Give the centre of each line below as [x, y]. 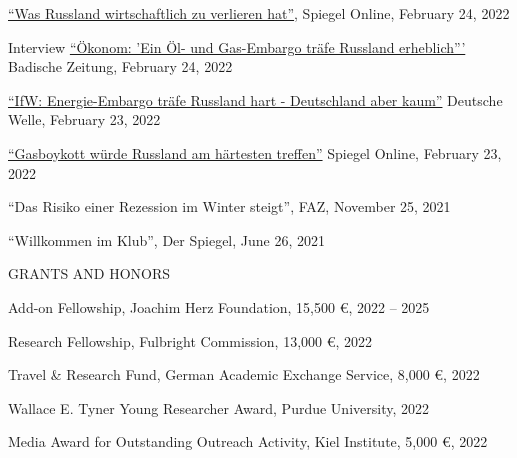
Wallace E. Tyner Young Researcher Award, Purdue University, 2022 [218, 407]
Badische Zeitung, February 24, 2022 [120, 66]
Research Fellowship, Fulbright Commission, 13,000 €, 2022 [190, 340]
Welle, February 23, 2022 [84, 119]
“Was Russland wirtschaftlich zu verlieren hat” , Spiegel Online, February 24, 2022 [259, 13]
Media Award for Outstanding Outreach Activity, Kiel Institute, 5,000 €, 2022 [248, 441]
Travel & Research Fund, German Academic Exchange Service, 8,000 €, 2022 [244, 374]
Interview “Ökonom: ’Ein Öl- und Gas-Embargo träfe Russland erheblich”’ [237, 46]
